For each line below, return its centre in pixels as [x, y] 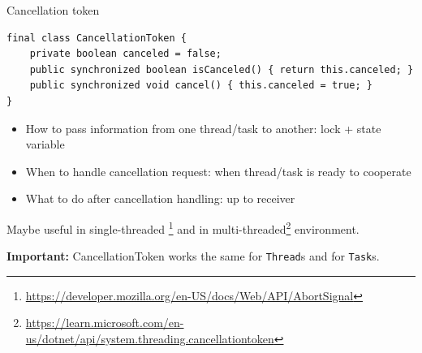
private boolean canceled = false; [125, 54]
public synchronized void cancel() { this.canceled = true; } [201, 86]
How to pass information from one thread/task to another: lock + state [203, 128]
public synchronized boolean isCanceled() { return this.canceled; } [222, 69]
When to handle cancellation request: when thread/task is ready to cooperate [218, 171]
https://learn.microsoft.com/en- [105, 323]
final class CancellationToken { [97, 38]
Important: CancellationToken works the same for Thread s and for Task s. [193, 256]
